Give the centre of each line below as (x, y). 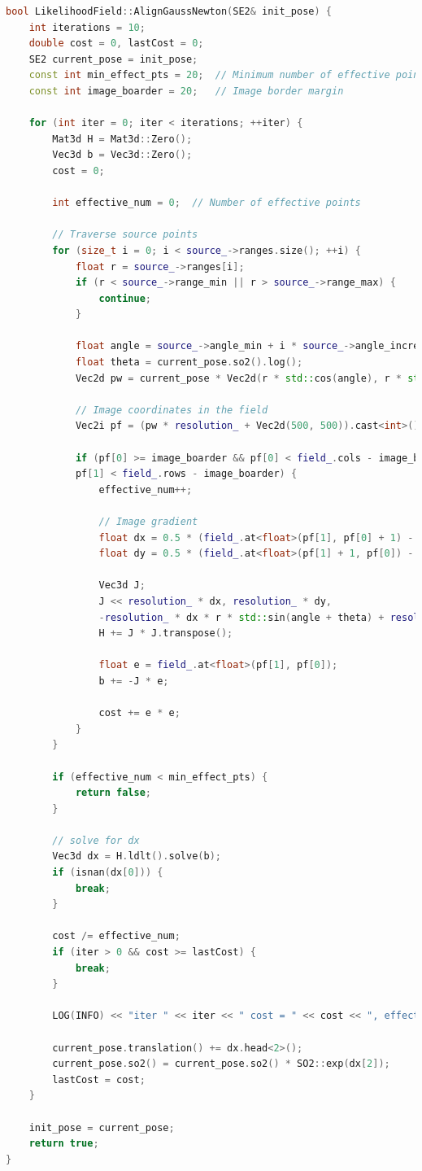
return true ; (64, 1144)
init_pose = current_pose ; (102, 1127)
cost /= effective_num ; (116, 936)
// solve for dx (96, 840)
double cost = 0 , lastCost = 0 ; (116, 44)
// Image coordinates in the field (172, 410)
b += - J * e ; (134, 681)
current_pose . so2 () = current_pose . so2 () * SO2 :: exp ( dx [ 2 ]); (221, 1064)
